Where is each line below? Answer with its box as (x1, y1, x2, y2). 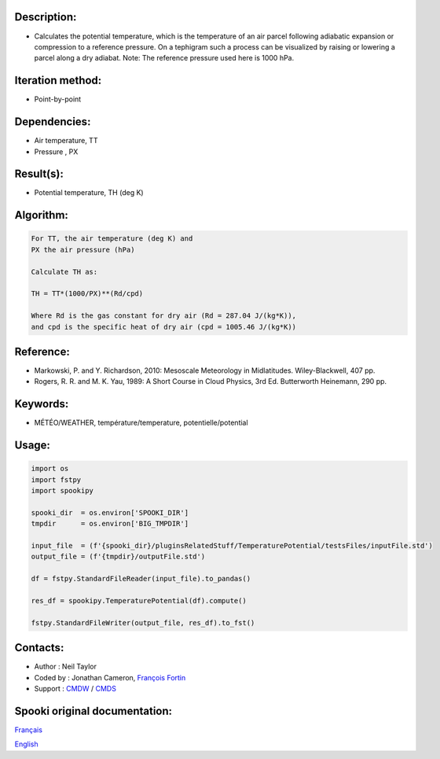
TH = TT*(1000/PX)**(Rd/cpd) (31, 289, 144, 298)
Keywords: (14, 397, 69, 411)
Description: (14, 10, 77, 24)
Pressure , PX (34, 146, 79, 157)
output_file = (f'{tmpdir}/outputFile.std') (31, 552, 206, 562)
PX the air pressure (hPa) (31, 245, 135, 254)
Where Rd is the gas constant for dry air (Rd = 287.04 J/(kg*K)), (31, 311, 297, 320)
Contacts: (14, 641, 64, 654)
